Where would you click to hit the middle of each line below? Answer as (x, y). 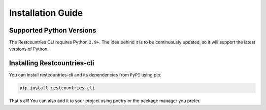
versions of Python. (29, 49)
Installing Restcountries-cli (52, 63)
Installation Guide (46, 13)
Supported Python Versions (53, 30)
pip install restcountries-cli (57, 88)
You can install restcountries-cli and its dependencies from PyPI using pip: (85, 75)
